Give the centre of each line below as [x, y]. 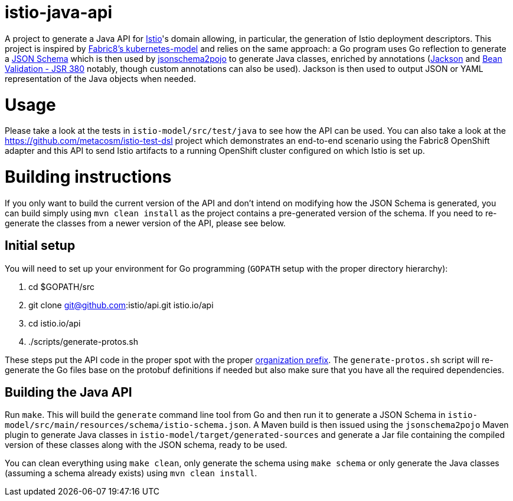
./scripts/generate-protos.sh [84, 341]
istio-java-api [59, 12]
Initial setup [40, 246]
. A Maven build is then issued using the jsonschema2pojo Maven [379, 425]
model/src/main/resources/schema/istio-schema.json [127, 425]
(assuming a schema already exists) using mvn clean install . [131, 473]
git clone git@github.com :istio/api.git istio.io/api [121, 305]
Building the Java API [68, 393]
